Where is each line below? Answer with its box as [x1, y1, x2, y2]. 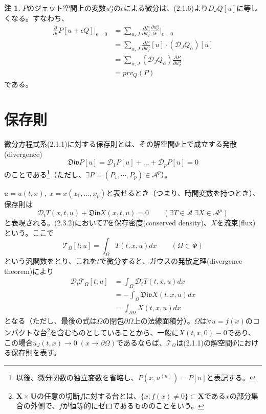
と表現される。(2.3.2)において [4, 217, 103, 228]
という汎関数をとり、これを [4, 256, 97, 266]
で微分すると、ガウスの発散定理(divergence [99, 256, 242, 266]
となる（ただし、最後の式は [4, 315, 97, 326]
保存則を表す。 [11, 347, 61, 358]
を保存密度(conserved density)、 [107, 217, 211, 228]
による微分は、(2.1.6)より [123, 3, 208, 13]
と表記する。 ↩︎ [206, 372, 256, 382]
